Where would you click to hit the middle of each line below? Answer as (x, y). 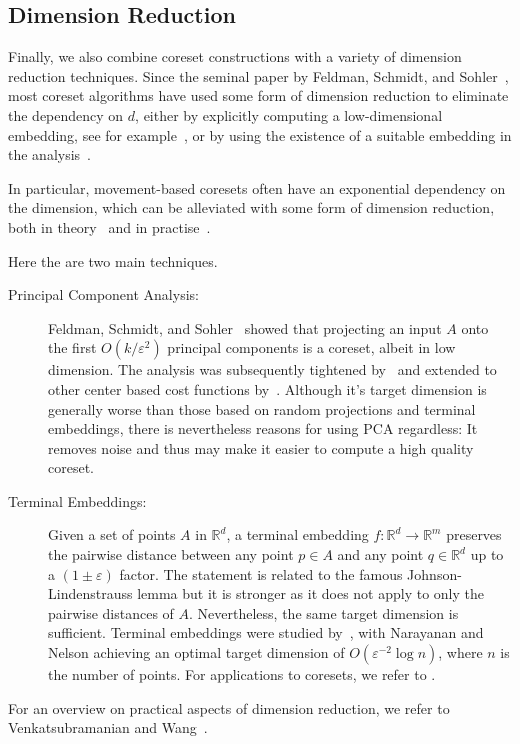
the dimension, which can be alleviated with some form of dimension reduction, (251, 207)
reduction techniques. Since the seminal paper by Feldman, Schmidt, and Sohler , (258, 75)
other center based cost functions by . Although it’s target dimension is (267, 388)
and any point (380, 554)
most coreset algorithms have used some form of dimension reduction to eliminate (258, 95)
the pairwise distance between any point (171, 554)
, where (460, 652)
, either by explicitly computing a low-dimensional (289, 114)
